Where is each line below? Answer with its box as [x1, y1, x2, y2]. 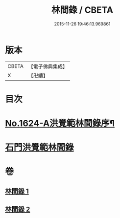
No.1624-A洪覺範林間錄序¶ [5, 118, 115, 129]
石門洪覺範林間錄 [5, 142, 74, 153]
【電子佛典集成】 [28, 63, 68, 70]
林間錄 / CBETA [51, 4, 114, 16]
